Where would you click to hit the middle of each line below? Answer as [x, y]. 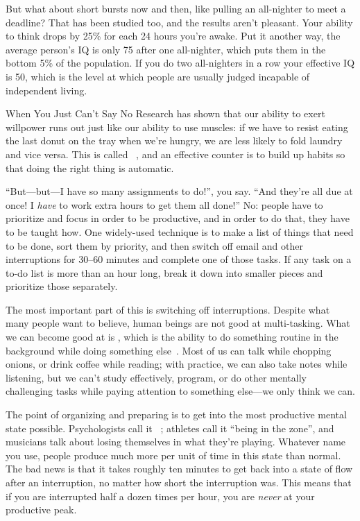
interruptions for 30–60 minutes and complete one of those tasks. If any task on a [179, 259]
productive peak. [41, 510]
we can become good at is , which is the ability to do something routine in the [172, 337]
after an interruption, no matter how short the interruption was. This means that [179, 482]
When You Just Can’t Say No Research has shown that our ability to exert [165, 113]
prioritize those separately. [62, 286]
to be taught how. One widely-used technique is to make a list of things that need [180, 231]
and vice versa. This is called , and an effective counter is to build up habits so [175, 154]
